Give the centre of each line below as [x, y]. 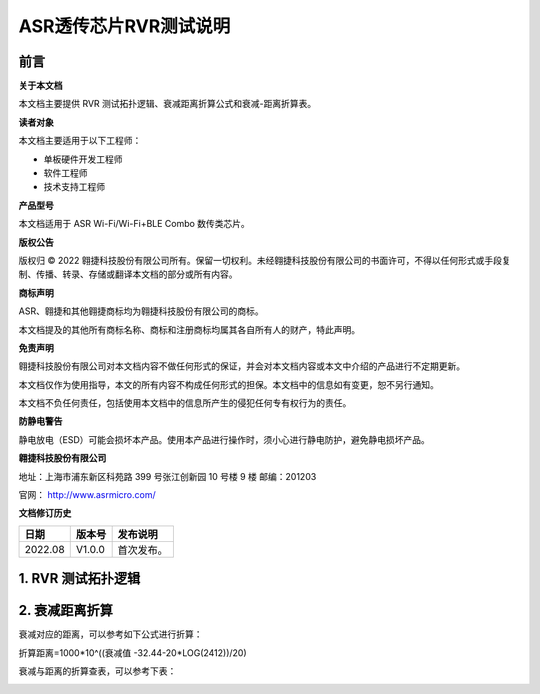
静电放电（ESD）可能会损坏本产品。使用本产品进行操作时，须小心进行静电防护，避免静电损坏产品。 [224, 439]
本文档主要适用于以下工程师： [80, 141]
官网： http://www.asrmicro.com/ [87, 495]
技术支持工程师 [74, 187]
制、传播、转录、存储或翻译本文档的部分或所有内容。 [128, 274]
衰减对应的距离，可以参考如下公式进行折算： [110, 634]
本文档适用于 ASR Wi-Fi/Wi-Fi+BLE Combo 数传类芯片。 [134, 224]
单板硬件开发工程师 [83, 159]
